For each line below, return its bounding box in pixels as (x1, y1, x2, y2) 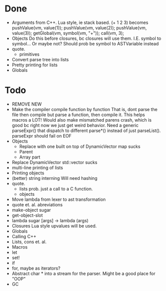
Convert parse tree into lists (11, 56, 69, 62)
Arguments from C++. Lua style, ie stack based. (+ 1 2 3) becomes (11, 19, 149, 25)
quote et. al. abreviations (11, 201, 63, 207)
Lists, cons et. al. (11, 239, 47, 245)
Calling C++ (11, 233, 37, 239)
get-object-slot (11, 212, 43, 218)
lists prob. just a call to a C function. (19, 185, 93, 192)
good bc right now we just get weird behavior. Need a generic (11, 122, 139, 128)
